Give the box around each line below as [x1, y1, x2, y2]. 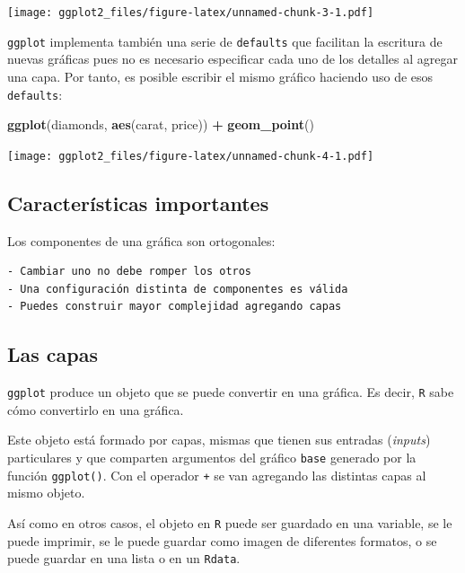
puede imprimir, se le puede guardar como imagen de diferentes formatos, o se [7, 531, 437, 550]
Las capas [7, 340, 99, 368]
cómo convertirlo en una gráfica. [7, 400, 184, 419]
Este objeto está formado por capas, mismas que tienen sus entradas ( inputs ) [7, 430, 431, 449]
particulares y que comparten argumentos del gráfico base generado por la [7, 448, 417, 467]
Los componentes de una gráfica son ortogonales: [7, 231, 276, 250]
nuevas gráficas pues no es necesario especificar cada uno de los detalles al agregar [7, 49, 459, 68]
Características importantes [7, 189, 269, 216]
